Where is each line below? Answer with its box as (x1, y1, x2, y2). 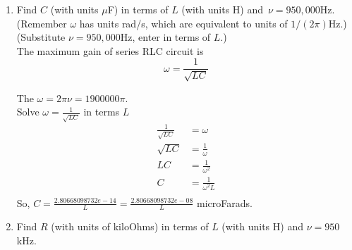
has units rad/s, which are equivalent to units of (79, 15, 288, 30)
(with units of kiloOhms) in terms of (51, 219, 209, 234)
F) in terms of (107, 2, 169, 16)
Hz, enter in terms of (120, 30, 211, 44)
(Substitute (16, 30, 66, 44)
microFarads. (197, 195, 253, 210)
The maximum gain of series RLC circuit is (16, 43, 204, 58)
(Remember (16, 15, 67, 30)
